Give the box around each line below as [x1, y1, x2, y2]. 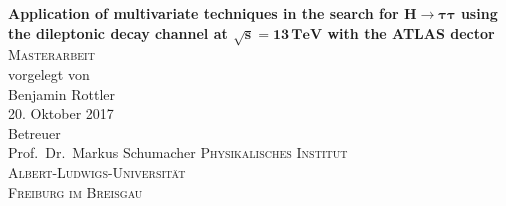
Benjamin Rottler [8, 83, 115, 104]
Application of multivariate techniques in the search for [8, 3, 399, 23]
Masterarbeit [8, 44, 95, 65]
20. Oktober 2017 [8, 103, 114, 124]
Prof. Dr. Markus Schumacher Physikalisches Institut [8, 142, 348, 163]
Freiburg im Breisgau [8, 181, 143, 202]
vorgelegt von [8, 63, 90, 84]
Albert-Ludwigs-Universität [8, 161, 186, 182]
